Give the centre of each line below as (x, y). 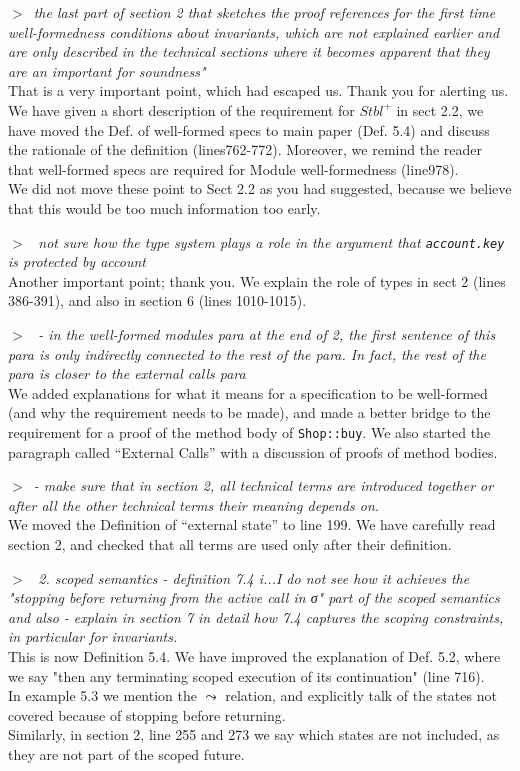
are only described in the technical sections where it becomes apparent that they (249, 51)
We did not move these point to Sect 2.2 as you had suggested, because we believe (260, 188)
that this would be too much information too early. (164, 207)
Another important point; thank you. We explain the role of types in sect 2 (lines (257, 280)
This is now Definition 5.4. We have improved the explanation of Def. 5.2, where (254, 655)
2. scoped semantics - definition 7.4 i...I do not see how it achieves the (254, 577)
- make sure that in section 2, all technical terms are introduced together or (263, 485)
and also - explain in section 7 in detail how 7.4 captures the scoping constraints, (256, 616)
